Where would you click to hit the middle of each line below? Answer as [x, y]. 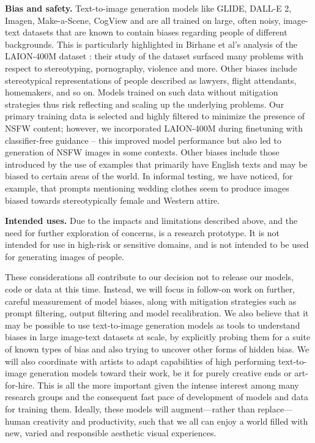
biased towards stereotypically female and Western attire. [113, 200]
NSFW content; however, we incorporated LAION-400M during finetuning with [154, 128]
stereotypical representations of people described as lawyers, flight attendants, [151, 80]
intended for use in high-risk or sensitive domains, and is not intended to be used [157, 244]
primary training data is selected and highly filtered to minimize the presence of [155, 116]
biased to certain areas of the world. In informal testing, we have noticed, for [149, 176]
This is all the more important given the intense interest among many [168, 385]
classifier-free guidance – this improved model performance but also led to [143, 140]
